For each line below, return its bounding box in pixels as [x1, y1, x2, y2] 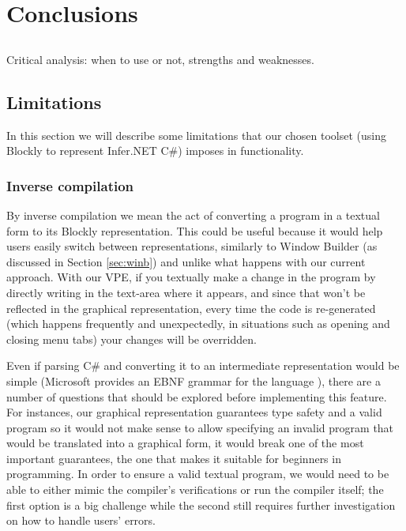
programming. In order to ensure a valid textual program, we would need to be [6, 465, 389, 482]
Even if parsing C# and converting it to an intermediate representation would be [6, 357, 400, 374]
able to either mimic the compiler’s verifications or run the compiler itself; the [6, 481, 384, 498]
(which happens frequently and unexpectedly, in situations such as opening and [6, 315, 390, 332]
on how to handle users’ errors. [6, 512, 156, 529]
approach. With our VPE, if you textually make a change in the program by [6, 269, 376, 285]
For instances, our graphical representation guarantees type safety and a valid [6, 404, 382, 420]
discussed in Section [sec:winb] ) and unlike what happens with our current [6, 253, 366, 269]
